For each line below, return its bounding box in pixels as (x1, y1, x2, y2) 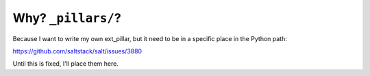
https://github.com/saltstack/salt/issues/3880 (12, 47, 143, 55)
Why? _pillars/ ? (12, 10, 121, 25)
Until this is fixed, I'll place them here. (12, 60, 119, 68)
